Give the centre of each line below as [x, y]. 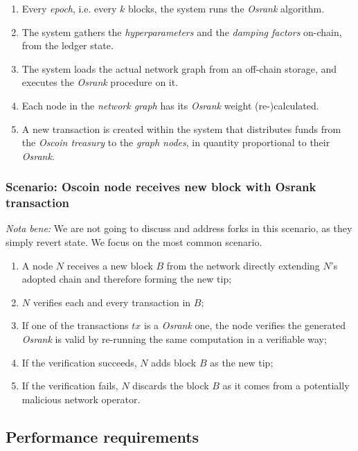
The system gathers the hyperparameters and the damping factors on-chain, [182, 32]
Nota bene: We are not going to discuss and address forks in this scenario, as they [179, 228]
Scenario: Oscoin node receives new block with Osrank [161, 187]
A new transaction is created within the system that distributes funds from [181, 129]
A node [37, 265]
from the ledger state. [68, 45]
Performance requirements [102, 436]
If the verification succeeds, [79, 362]
